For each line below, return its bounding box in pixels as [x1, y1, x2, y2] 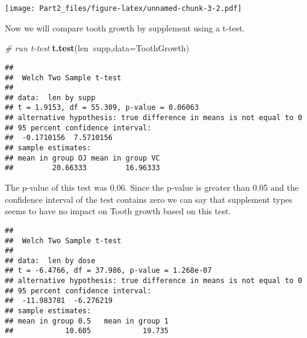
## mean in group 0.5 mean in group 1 [5, 316, 169, 325]
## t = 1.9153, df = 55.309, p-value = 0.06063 [5, 103, 199, 112]
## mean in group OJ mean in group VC [5, 153, 160, 162]
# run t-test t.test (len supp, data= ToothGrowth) [5, 42, 190, 54]
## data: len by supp [5, 93, 96, 102]
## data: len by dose [5, 256, 96, 265]
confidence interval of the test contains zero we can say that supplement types [5, 193, 293, 205]
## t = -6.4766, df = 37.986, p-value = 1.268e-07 [5, 266, 212, 275]
